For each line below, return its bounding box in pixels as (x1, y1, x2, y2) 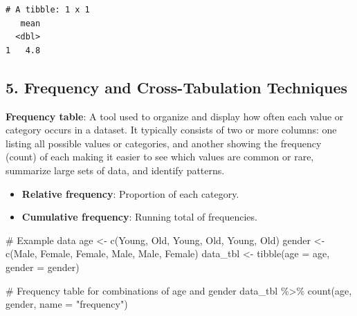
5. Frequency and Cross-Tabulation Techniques (6, 76, 348, 97)
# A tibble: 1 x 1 (6, 5, 90, 15)
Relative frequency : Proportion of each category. (21, 186, 239, 201)
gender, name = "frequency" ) (6, 297, 128, 311)
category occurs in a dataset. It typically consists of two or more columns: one (6, 122, 337, 137)
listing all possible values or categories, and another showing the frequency (6, 136, 322, 150)
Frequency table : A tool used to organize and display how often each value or (6, 109, 344, 123)
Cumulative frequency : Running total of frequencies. (21, 210, 257, 224)
